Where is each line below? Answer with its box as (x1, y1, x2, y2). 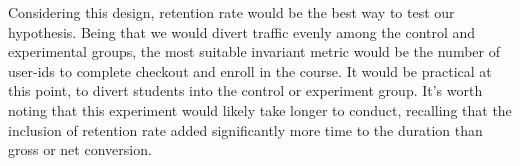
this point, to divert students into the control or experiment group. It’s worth (8, 80, 483, 101)
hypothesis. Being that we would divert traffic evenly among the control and (8, 21, 476, 42)
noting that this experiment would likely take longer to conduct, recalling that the (8, 99, 512, 120)
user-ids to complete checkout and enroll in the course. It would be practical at (8, 60, 492, 81)
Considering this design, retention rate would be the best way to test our (8, 2, 455, 22)
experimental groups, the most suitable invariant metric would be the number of (8, 41, 500, 62)
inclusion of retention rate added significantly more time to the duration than (8, 119, 483, 140)
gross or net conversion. (8, 139, 152, 160)
